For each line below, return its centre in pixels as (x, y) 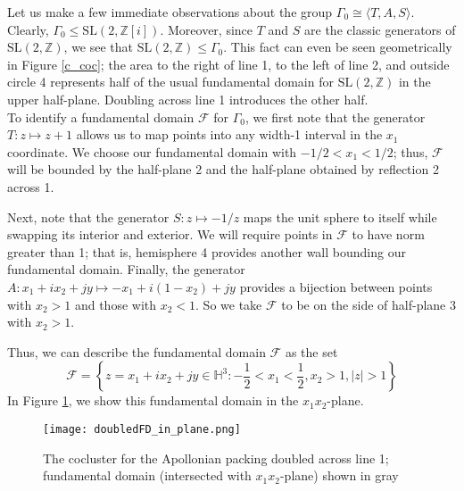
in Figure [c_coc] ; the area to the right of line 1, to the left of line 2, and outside (228, 64)
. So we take (229, 304)
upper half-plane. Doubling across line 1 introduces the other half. (188, 99)
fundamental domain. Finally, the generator (126, 269)
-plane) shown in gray (339, 475)
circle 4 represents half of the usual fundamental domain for (170, 82)
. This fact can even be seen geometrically (338, 47)
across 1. (31, 186)
